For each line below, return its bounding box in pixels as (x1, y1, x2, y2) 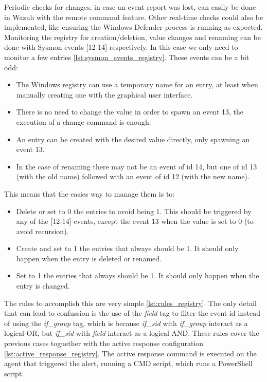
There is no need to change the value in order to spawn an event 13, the (16, 106, 244, 117)
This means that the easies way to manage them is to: (4, 188, 175, 199)
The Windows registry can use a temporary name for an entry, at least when (16, 79, 258, 90)
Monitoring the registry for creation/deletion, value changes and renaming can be (4, 31, 261, 42)
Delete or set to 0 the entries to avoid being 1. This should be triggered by (16, 205, 252, 216)
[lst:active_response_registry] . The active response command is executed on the (4, 348, 257, 358)
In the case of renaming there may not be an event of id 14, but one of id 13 (16, 161, 257, 171)
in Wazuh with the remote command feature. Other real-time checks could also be (4, 11, 263, 22)
